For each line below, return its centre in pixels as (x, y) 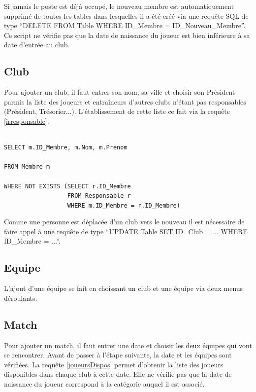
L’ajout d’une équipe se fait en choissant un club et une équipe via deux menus (124, 288)
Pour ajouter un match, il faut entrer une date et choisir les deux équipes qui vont (128, 345)
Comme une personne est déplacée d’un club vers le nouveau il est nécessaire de (124, 222)
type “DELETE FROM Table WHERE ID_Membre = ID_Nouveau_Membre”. (125, 25)
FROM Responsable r (99, 196)
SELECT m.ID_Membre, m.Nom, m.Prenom (66, 148)
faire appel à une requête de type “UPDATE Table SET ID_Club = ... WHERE (126, 231)
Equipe (22, 267)
